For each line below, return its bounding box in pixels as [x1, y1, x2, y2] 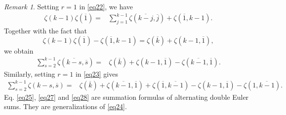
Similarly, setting [4, 68, 55, 79]
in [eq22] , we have [79, 1, 133, 11]
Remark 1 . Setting [4, 1, 59, 11]
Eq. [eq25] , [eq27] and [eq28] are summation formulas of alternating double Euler [4, 91, 249, 102]
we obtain [4, 45, 34, 56]
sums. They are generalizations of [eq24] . [4, 101, 127, 112]
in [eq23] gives [75, 68, 118, 79]
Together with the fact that [4, 25, 87, 35]
